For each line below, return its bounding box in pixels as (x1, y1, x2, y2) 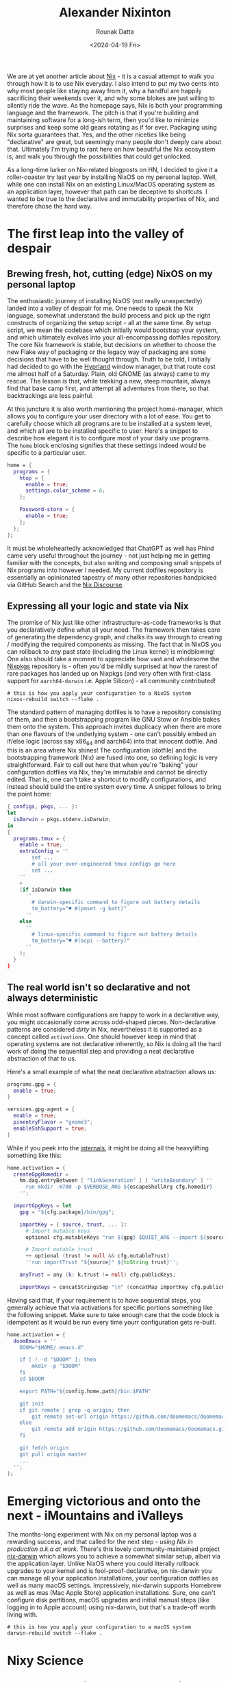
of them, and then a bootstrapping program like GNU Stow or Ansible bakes (7, 715, 220, 724)
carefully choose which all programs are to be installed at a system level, (7, 419, 212, 427)
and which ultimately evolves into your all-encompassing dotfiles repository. (7, 333, 222, 341)
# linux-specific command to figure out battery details (31, 931, 197, 938)
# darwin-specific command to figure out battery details (31, 899, 201, 906)
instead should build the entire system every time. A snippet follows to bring (7, 783, 222, 791)
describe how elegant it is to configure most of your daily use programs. (7, 434, 211, 442)
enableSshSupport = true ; (13, 1125, 88, 1132)
